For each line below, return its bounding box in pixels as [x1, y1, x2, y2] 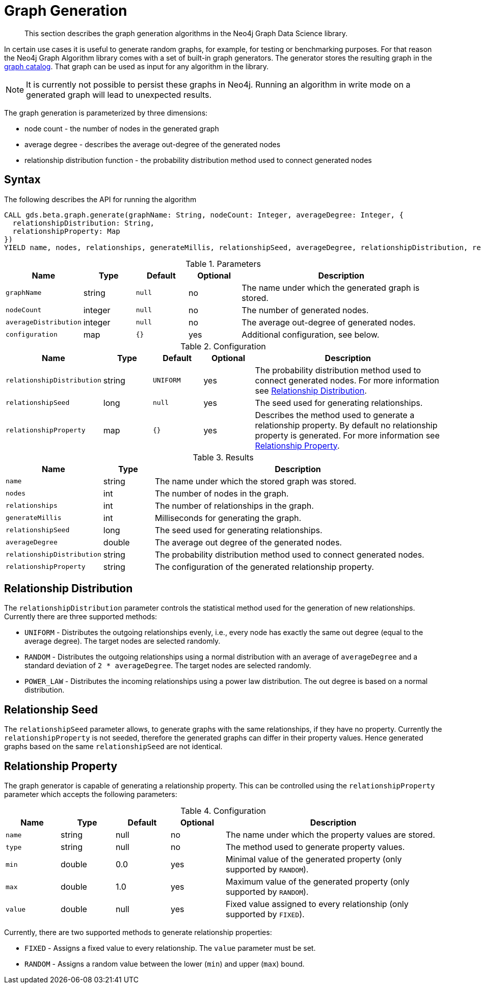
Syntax [4, 173, 41, 186]
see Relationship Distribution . [255, 385, 367, 396]
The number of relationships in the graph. [154, 500, 314, 511]
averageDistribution [6, 318, 82, 326]
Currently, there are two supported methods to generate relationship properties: [4, 928, 272, 937]
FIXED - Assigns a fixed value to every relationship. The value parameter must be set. [24, 944, 316, 953]
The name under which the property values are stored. [226, 830, 435, 840]
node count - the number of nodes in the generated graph [24, 124, 219, 133]
